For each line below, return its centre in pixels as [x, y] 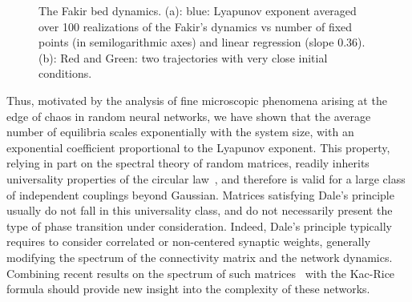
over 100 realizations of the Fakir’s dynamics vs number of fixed [196, 26]
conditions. [65, 73]
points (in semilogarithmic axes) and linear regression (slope [186, 42]
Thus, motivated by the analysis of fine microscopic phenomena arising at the [197, 100]
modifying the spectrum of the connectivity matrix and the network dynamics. [200, 257]
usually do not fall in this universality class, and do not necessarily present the [200, 210]
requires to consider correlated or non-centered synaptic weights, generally [189, 242]
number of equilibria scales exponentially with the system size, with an [180, 132]
